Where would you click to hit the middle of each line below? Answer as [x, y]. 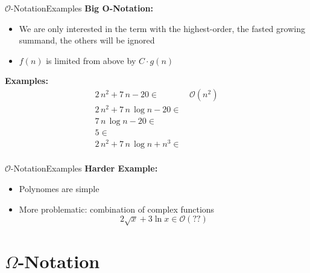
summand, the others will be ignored [87, 40]
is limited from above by [91, 60]
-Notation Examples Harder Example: [84, 168]
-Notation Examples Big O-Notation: [82, 8]
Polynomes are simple [59, 188]
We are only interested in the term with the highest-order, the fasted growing [162, 28]
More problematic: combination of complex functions [117, 209]
